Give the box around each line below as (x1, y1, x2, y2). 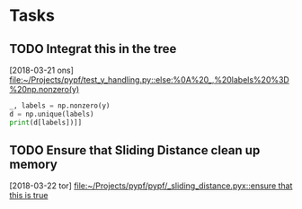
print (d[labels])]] (9, 118, 83, 126)
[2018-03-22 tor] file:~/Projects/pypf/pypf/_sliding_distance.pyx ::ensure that (9, 180, 293, 191)
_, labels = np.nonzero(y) (9, 101, 111, 110)
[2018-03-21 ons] (9, 65, 75, 75)
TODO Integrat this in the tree (9, 41, 177, 57)
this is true (9, 190, 49, 201)
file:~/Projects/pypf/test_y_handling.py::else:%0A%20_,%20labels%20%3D (9, 74, 289, 85)
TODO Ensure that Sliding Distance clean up (9, 143, 261, 158)
